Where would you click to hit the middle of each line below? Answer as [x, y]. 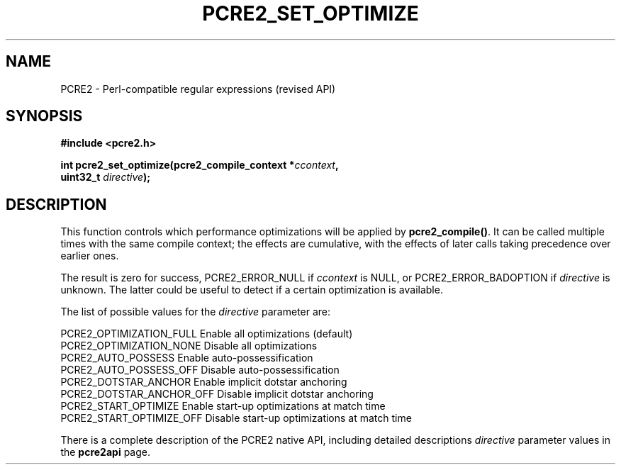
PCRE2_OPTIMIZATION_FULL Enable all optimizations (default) [207, 334]
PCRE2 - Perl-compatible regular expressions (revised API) [198, 89]
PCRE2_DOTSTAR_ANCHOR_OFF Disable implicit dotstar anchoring [217, 394]
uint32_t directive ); [106, 177]
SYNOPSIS [44, 116]
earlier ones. [90, 256]
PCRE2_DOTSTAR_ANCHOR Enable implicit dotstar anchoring [204, 382]
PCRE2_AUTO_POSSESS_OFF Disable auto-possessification [200, 370]
